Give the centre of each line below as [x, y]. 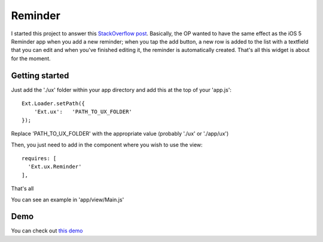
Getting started [40, 76]
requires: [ [39, 158]
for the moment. [31, 58]
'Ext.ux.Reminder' [55, 167]
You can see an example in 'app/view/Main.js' [68, 200]
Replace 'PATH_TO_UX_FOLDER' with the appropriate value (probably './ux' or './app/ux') [120, 134]
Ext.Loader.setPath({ [53, 104]
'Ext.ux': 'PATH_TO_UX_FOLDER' [83, 112]
